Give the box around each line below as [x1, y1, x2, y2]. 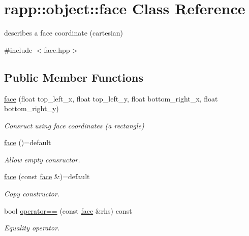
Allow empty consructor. [4, 154, 80, 164]
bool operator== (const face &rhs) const [4, 205, 132, 216]
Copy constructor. [4, 188, 60, 199]
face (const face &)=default [4, 171, 90, 182]
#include [4, 44, 33, 55]
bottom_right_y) [4, 103, 59, 114]
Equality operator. [4, 222, 60, 233]
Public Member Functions [4, 69, 143, 85]
